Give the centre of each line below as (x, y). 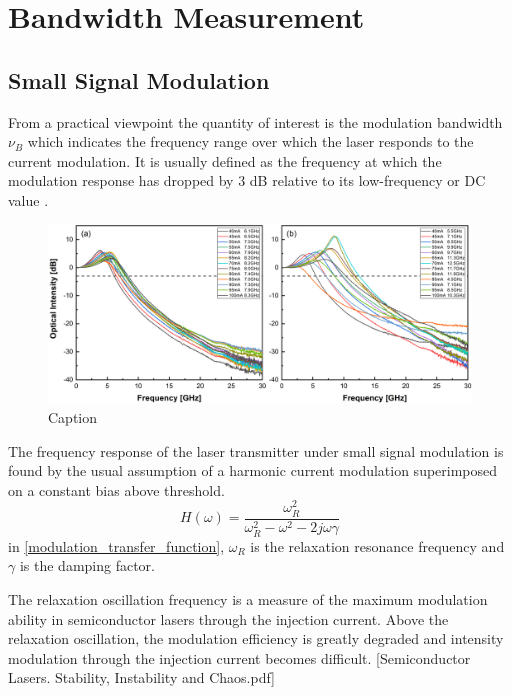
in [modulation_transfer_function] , (116, 545)
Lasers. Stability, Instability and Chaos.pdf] (141, 677)
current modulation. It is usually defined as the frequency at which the (225, 160)
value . (28, 199)
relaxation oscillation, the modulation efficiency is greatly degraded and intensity (256, 638)
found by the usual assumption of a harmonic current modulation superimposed (253, 470)
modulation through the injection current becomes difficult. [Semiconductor (239, 657)
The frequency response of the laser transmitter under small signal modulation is (256, 450)
